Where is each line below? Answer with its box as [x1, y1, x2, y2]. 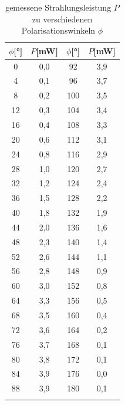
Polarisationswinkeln [21, 24, 96, 37]
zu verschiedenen [32, 12, 93, 25]
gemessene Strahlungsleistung [5, 1, 112, 13]
